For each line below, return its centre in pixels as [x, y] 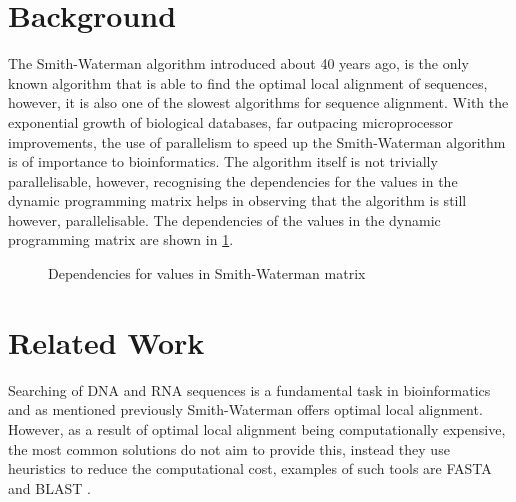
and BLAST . [49, 487]
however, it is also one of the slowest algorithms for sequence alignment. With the [258, 102]
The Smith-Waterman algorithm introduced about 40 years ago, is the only [238, 63]
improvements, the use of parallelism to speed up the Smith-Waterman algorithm [257, 141]
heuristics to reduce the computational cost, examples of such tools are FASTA [250, 468]
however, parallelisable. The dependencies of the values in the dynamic [224, 219]
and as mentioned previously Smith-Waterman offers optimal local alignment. [245, 409]
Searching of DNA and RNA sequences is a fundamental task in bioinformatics [249, 389]
